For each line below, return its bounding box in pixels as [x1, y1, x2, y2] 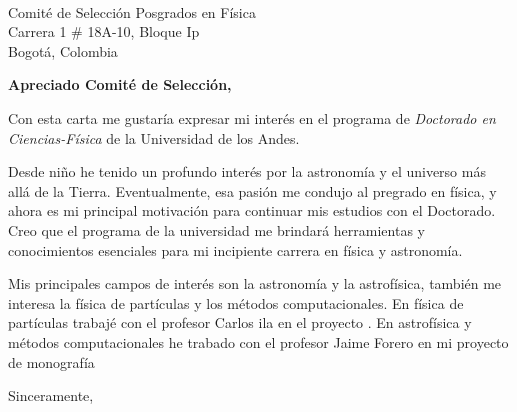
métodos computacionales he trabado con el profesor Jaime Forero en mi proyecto [8, 331, 509, 352]
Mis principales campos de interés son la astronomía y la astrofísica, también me [8, 273, 502, 294]
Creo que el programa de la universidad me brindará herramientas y [8, 219, 425, 240]
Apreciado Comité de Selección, [8, 74, 232, 95]
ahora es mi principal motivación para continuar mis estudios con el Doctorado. [8, 200, 496, 221]
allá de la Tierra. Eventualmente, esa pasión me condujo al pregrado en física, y [8, 180, 497, 201]
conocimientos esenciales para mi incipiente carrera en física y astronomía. [8, 239, 463, 260]
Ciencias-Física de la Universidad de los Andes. [8, 127, 300, 148]
